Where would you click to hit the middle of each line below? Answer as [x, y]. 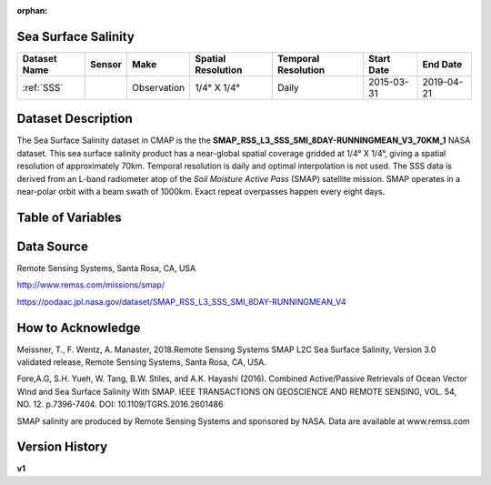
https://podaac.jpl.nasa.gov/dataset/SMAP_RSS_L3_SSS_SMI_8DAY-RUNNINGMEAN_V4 [181, 301]
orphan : [32, 10]
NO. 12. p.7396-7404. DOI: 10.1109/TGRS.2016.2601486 [120, 404]
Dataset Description [75, 119]
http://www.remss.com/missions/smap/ [91, 285]
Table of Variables [69, 217]
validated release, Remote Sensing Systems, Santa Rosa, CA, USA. [142, 362]
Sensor [106, 64]
